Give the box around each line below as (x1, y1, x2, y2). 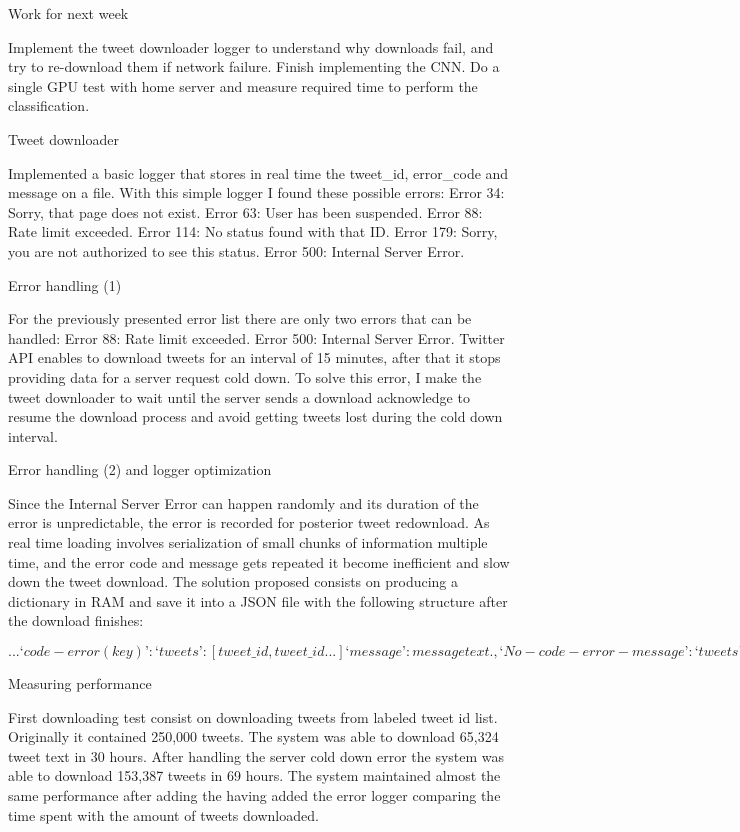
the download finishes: (8, 610, 144, 631)
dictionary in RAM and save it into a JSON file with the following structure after (8, 590, 508, 611)
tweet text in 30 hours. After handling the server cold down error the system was (8, 745, 505, 766)
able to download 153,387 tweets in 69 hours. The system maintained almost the (8, 765, 501, 786)
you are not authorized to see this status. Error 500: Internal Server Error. (8, 240, 465, 261)
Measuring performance (8, 673, 152, 694)
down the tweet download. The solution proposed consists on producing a (8, 571, 459, 592)
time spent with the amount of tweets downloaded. (8, 804, 319, 825)
